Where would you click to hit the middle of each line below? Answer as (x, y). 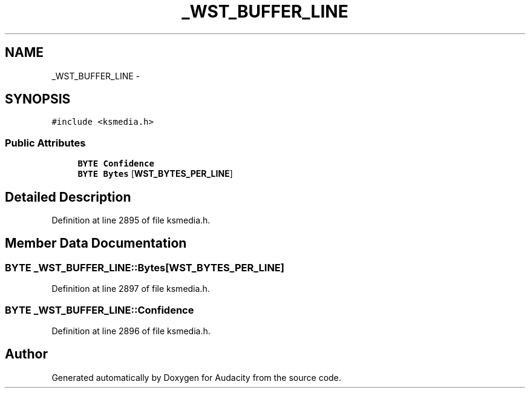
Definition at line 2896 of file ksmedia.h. (131, 331)
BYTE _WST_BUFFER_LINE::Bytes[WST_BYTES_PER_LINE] (145, 267)
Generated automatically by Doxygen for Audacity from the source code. (196, 377)
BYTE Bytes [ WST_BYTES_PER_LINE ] (155, 174)
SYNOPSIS (38, 99)
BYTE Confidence (116, 164)
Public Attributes (45, 143)
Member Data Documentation (96, 243)
